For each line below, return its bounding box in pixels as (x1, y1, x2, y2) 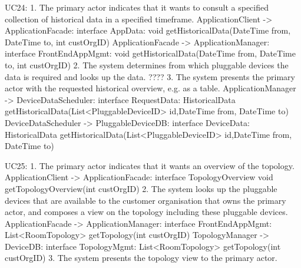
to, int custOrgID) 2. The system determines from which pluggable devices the (5, 58, 289, 71)
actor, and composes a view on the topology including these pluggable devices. (5, 206, 288, 218)
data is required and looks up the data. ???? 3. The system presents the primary (5, 70, 295, 82)
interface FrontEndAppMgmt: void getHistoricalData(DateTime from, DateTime (5, 47, 296, 59)
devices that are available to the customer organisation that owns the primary (5, 194, 286, 206)
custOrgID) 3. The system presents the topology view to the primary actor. (5, 252, 277, 264)
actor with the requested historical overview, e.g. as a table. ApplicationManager (5, 82, 296, 94)
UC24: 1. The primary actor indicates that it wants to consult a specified (5, 1, 269, 13)
